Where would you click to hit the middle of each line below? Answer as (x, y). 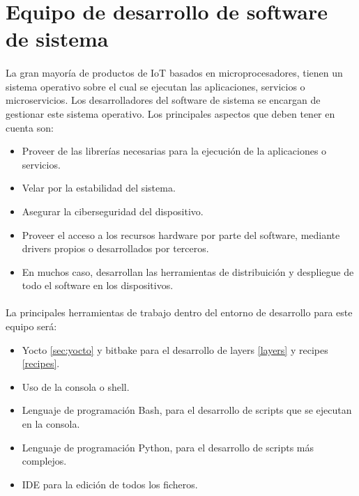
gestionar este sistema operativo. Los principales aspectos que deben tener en (170, 113)
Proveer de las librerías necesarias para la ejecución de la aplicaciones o (174, 151)
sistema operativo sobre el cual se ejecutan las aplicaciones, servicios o (155, 86)
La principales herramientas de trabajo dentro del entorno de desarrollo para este (179, 312)
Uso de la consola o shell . (76, 386)
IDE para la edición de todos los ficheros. (110, 484)
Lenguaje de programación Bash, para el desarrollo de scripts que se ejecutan (187, 410)
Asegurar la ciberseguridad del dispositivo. (113, 211)
